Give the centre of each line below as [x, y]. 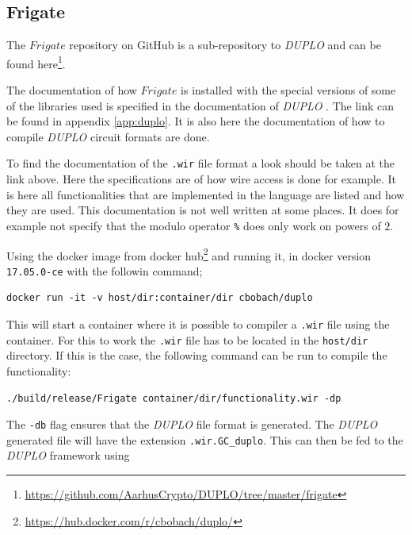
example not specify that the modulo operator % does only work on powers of [194, 225]
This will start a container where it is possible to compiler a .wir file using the [198, 324]
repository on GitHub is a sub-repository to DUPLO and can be [225, 45]
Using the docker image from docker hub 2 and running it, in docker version [189, 254]
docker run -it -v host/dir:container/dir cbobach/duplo [160, 298]
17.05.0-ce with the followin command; [105, 270]
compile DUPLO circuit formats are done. [108, 136]
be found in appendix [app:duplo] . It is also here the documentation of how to [196, 121]
